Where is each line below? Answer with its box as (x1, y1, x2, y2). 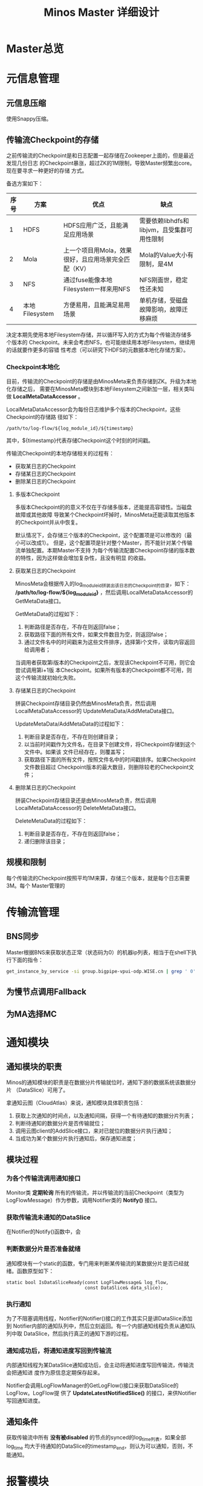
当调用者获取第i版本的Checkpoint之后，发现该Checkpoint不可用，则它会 (14, 658, 196, 666)
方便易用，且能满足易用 (63, 301, 130, 309)
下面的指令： (11, 956, 43, 963)
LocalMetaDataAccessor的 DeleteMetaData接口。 (14, 804, 140, 811)
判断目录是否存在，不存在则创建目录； (24, 733, 120, 740)
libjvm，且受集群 (139, 226, 187, 234)
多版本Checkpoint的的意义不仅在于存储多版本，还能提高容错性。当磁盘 (14, 504, 192, 511)
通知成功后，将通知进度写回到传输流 (6, 1347, 112, 1355)
